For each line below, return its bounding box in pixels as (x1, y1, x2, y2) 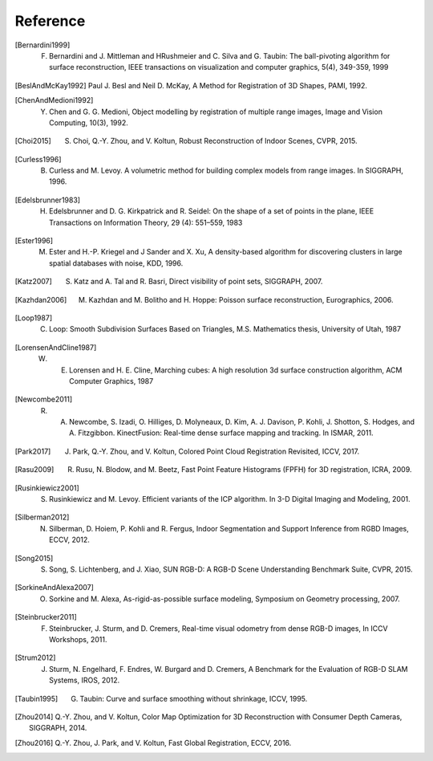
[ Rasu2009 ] (14, 465, 55, 474)
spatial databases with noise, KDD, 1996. (49, 258, 184, 268)
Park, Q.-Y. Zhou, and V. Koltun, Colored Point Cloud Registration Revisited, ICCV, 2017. (72, 446, 360, 456)
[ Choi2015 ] (14, 136, 51, 146)
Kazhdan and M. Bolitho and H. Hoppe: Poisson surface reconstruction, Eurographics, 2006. (88, 295, 394, 304)
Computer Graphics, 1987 (69, 376, 154, 385)
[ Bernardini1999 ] (14, 40, 71, 50)
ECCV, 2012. (49, 535, 90, 545)
